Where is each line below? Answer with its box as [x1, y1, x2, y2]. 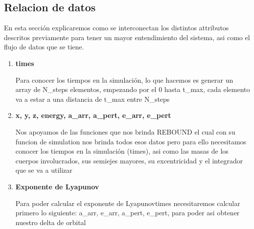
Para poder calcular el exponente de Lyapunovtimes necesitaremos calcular [15, 198, 240, 208]
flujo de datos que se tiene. [4, 42, 84, 52]
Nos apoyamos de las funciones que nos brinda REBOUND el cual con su [15, 126, 235, 137]
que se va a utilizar [15, 165, 72, 175]
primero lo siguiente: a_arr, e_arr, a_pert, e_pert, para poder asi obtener [15, 207, 240, 218]
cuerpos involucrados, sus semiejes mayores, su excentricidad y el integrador [15, 155, 243, 165]
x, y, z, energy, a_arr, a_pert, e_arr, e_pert [15, 110, 171, 120]
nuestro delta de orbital [15, 217, 86, 227]
